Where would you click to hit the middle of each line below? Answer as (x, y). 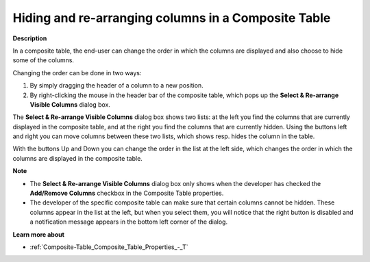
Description (30, 38)
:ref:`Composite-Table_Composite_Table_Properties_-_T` (109, 247)
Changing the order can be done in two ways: (77, 73)
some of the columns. (44, 60)
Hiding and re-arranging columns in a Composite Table (172, 18)
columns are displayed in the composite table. (78, 158)
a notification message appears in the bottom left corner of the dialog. (129, 222)
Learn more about (39, 234)
